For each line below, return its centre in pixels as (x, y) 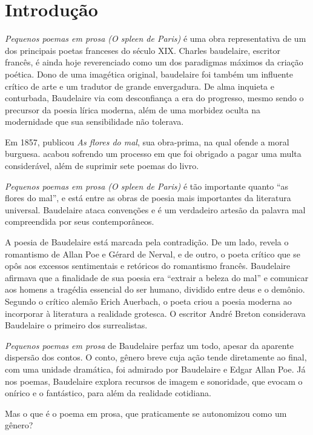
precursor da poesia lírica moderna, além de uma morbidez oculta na (133, 109)
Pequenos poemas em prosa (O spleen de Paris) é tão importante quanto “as (147, 186)
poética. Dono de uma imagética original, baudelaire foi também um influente (149, 74)
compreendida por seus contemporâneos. (80, 221)
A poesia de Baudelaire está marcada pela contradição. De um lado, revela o (147, 242)
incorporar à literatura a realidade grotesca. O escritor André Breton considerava (155, 313)
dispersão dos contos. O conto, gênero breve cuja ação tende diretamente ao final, (156, 357)
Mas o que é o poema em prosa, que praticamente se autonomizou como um (146, 413)
